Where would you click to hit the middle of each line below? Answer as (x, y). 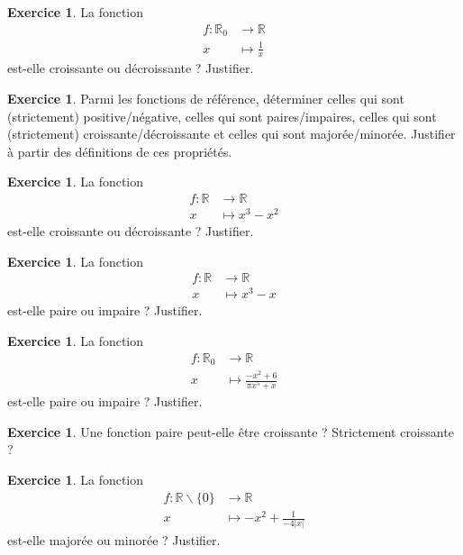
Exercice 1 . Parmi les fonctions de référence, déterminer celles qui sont (206, 99)
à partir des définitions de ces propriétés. (120, 151)
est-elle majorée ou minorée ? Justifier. (114, 540)
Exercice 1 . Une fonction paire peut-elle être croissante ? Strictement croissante (231, 431)
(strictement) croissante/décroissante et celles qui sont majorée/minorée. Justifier (231, 134)
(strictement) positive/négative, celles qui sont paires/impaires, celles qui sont (222, 116)
